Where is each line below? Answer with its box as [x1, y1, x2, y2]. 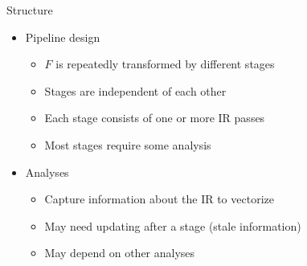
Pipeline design [25, 28, 100, 45]
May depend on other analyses [44, 244, 195, 261]
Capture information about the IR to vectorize [44, 190, 274, 207]
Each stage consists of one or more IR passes [44, 109, 265, 126]
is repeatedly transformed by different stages [55, 55, 275, 72]
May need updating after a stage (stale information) [44, 217, 301, 234]
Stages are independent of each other [44, 82, 227, 99]
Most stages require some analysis [44, 136, 211, 153]
